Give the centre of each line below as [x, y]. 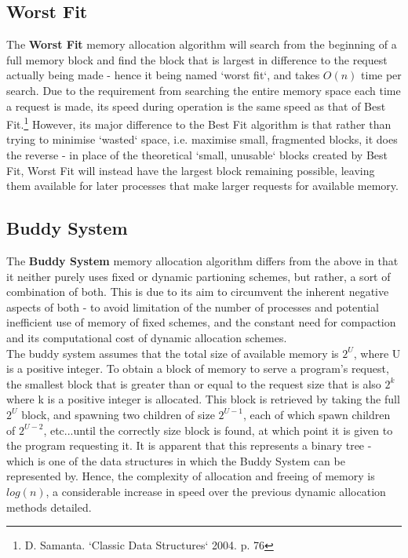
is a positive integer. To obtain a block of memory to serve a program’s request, [198, 368]
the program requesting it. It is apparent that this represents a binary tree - [189, 445]
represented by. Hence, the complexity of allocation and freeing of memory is [191, 476]
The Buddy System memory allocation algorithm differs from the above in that [202, 261]
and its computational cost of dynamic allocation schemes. [147, 337]
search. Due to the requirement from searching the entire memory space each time [204, 90]
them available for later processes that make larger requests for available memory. [202, 186]
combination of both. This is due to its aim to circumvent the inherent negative [198, 292]
